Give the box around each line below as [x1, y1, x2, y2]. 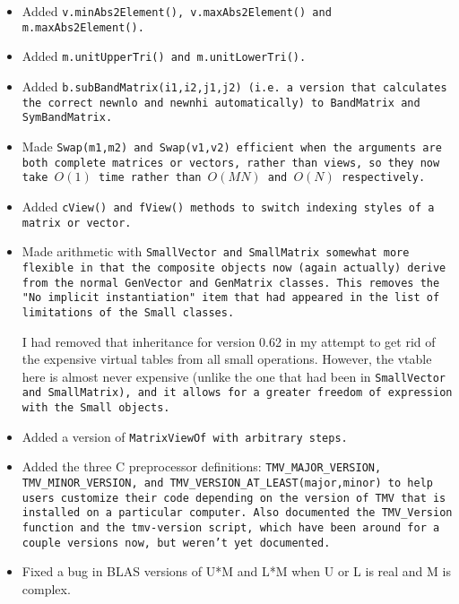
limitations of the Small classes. [22, 306, 235, 319]
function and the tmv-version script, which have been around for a [22, 521, 440, 534]
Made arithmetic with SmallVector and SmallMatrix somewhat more [22, 242, 410, 261]
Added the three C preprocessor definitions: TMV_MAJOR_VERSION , [22, 457, 382, 476]
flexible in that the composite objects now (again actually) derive [22, 261, 446, 274]
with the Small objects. [22, 401, 170, 414]
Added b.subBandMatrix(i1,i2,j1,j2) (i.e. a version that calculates [22, 76, 447, 95]
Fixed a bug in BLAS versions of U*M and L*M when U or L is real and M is [22, 562, 451, 581]
